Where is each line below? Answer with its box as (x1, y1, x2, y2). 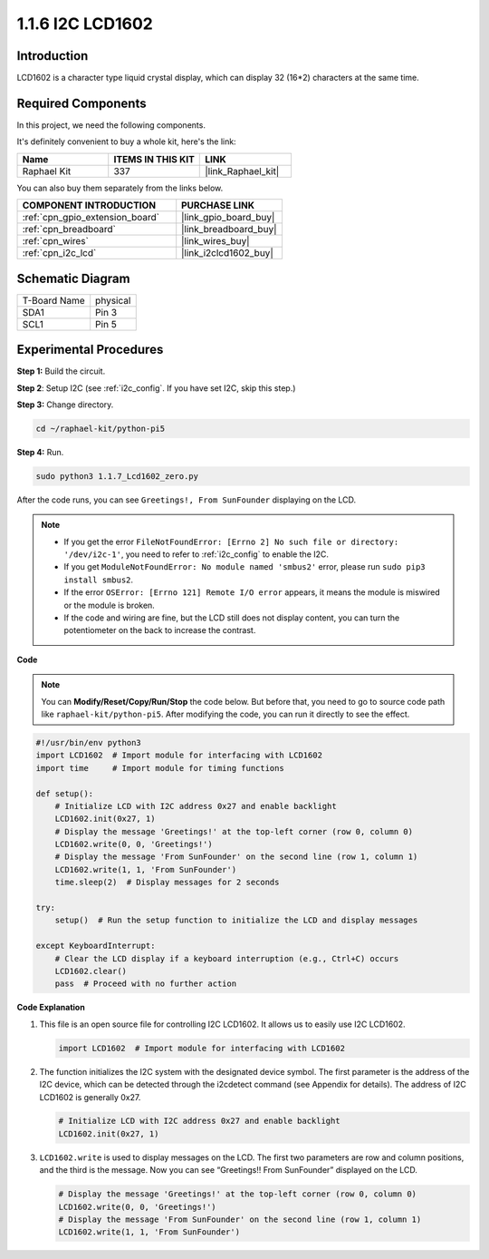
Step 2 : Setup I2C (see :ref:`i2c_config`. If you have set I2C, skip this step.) (16, 382, 296, 394)
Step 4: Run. (16, 446, 64, 457)
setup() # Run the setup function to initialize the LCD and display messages (54, 915, 418, 925)
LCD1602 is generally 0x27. (39, 1091, 141, 1102)
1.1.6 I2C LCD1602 (16, 14, 153, 34)
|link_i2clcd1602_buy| (181, 247, 273, 259)
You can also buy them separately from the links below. (16, 182, 224, 193)
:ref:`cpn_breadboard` (22, 223, 117, 236)
